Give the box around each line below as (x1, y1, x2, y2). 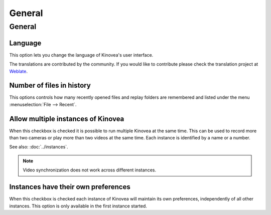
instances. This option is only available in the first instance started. (9, 203, 148, 209)
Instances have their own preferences (9, 183, 130, 191)
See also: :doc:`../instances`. (9, 144, 68, 150)
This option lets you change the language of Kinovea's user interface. (9, 52, 154, 58)
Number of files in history (9, 81, 91, 90)
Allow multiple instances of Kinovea (9, 114, 124, 123)
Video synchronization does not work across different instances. (23, 167, 157, 173)
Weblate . (9, 68, 28, 74)
